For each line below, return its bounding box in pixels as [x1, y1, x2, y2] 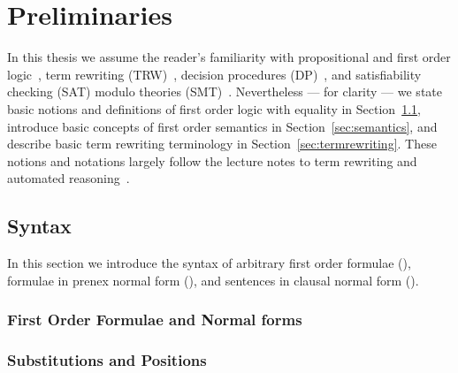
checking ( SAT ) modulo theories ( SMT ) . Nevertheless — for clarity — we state [7, 82, 442, 101]
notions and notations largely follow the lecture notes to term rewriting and [7, 151, 417, 170]
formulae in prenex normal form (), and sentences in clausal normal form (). [7, 270, 419, 289]
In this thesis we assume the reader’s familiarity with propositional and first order [7, 48, 451, 66]
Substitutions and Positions [7, 349, 207, 371]
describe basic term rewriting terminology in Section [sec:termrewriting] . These [7, 134, 437, 153]
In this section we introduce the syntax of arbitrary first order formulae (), [7, 254, 411, 272]
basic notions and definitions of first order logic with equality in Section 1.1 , [7, 99, 421, 118]
